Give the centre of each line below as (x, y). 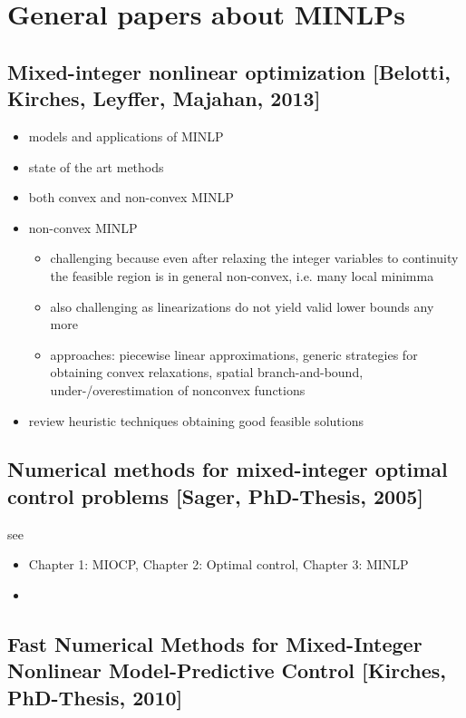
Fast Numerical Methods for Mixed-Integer (215, 643)
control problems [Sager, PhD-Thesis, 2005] (216, 495)
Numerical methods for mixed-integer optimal (228, 469)
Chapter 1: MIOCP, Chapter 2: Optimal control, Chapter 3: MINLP (218, 564)
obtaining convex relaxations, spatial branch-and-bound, (207, 372)
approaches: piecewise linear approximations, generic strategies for (234, 354)
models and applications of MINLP (126, 136)
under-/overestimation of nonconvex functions (178, 389)
